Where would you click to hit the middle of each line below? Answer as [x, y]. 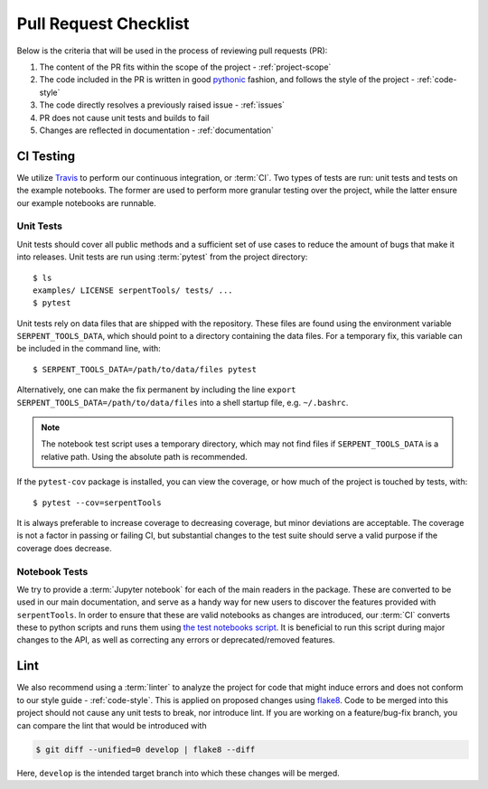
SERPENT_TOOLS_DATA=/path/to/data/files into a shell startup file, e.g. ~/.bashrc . [183, 402]
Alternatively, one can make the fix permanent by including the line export [157, 390]
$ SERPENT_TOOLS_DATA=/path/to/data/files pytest [145, 369]
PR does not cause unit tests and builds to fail [124, 117]
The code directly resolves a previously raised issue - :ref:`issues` [162, 105]
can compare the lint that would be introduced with [112, 725]
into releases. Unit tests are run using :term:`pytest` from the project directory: [162, 257]
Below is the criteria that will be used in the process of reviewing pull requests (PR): [172, 51]
